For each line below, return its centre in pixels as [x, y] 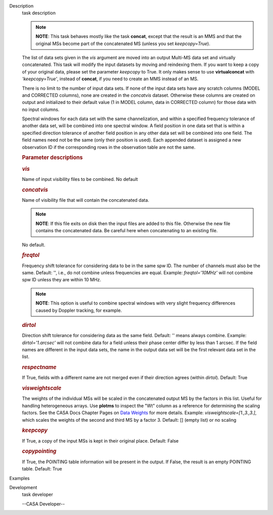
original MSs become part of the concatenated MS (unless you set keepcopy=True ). [123, 44]
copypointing [39, 451]
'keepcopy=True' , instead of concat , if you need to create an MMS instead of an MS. [110, 79]
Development [23, 487]
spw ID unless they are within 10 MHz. [61, 280]
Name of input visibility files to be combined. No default [80, 179]
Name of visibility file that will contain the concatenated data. [85, 200]
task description [39, 13]
